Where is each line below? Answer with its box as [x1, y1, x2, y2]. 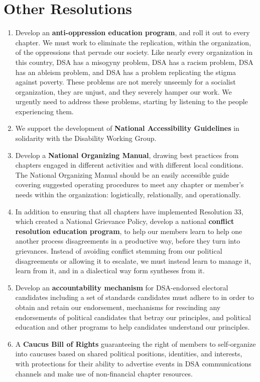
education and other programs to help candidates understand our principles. [15, 322, 250, 332]
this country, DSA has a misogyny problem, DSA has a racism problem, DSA [15, 56, 253, 67]
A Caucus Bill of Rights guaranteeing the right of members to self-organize [15, 338, 256, 349]
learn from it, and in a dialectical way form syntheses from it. [15, 265, 205, 276]
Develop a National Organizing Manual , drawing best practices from [15, 149, 239, 160]
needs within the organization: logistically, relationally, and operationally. [15, 189, 241, 200]
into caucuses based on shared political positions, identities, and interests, [15, 348, 242, 359]
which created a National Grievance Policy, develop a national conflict [15, 216, 234, 226]
